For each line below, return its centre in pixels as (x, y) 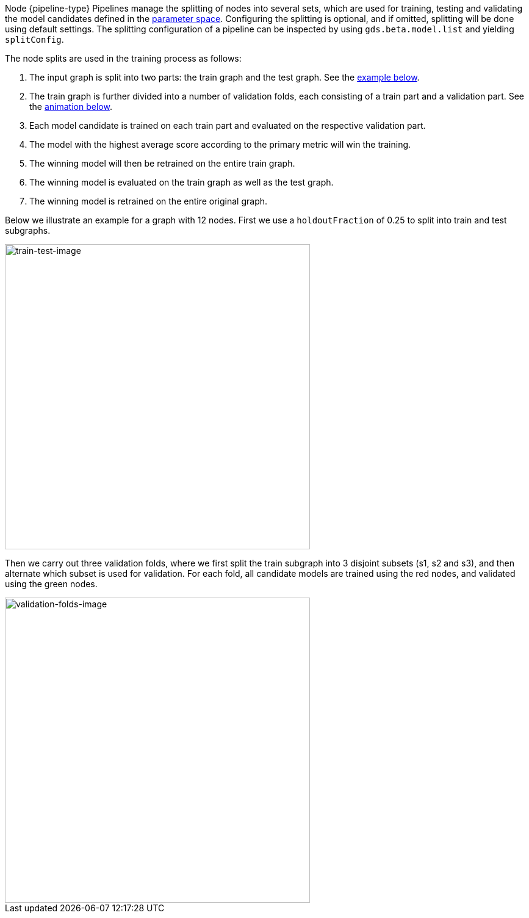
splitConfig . (34, 39)
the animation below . (71, 107)
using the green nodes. (51, 584)
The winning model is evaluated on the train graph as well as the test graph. (182, 182)
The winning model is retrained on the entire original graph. (149, 201)
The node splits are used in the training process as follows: (123, 58)
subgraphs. (28, 230)
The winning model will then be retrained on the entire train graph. (162, 163)
